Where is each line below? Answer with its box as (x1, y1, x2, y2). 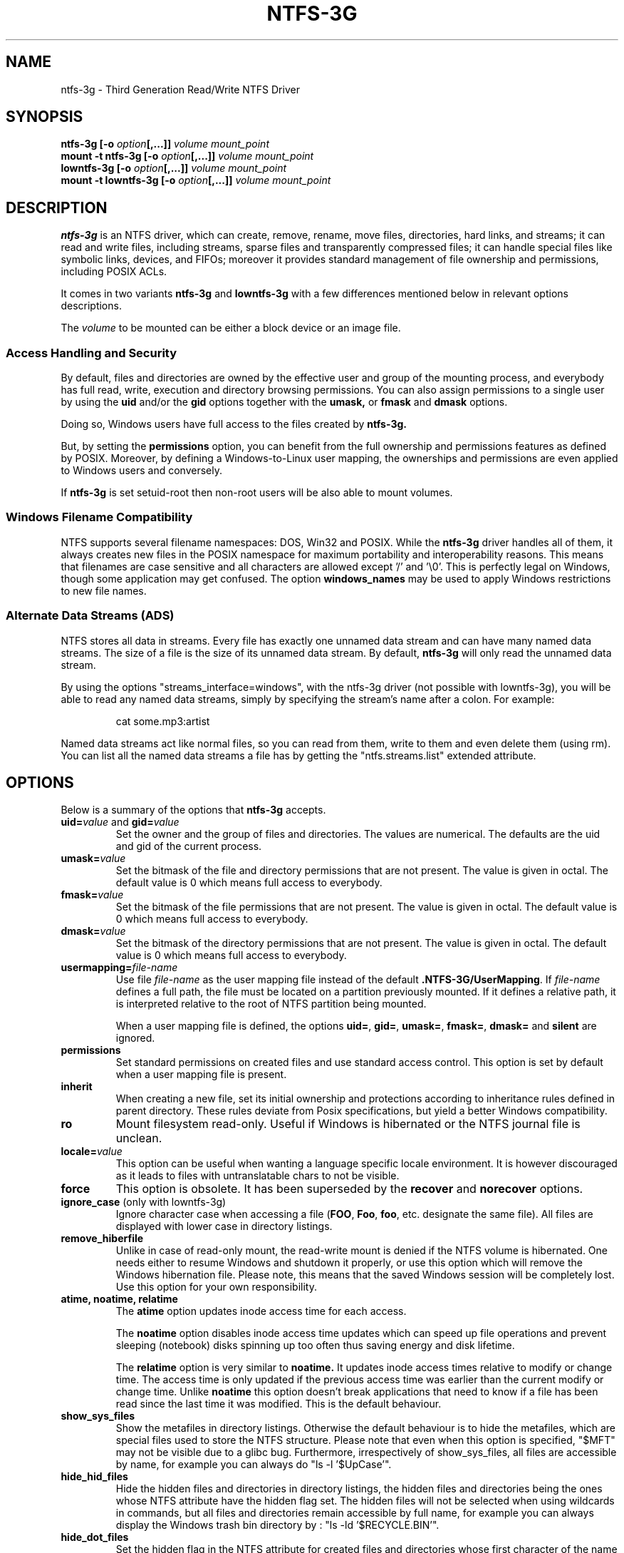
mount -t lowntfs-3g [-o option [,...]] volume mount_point (61, 174, 331, 187)
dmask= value (61, 925, 126, 938)
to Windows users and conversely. (61, 464, 222, 477)
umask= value (61, 852, 126, 865)
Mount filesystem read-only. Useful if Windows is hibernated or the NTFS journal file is (115, 1117, 581, 1132)
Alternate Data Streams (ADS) (6, 608, 175, 623)
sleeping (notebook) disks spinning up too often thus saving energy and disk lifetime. (115, 1339, 515, 1352)
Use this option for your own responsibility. (115, 1281, 317, 1293)
